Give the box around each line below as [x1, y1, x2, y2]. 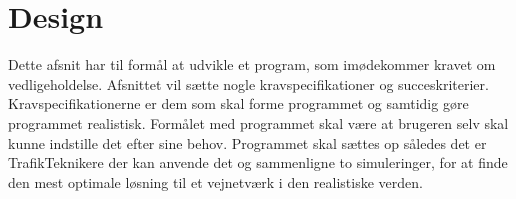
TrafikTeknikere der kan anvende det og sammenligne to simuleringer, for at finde [8, 152, 508, 173]
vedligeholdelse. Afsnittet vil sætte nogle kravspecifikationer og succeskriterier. [8, 73, 489, 94]
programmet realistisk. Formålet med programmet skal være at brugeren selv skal [8, 112, 509, 133]
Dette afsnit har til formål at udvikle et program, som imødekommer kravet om [8, 54, 496, 75]
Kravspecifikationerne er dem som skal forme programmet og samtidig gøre [8, 93, 469, 114]
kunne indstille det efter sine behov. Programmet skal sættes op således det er [8, 132, 487, 153]
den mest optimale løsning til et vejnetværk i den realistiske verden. [8, 171, 423, 192]
